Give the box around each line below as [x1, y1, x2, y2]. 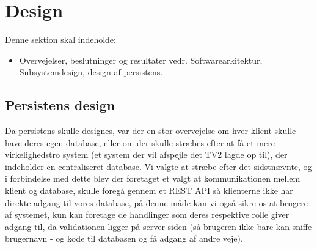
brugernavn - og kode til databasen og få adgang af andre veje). [5, 232, 243, 245]
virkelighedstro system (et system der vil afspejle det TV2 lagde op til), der [5, 148, 288, 161]
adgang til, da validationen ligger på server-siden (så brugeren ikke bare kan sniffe [5, 220, 312, 232]
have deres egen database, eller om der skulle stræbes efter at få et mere [5, 136, 275, 149]
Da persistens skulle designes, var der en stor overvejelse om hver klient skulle [5, 124, 296, 137]
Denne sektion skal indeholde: [5, 33, 116, 46]
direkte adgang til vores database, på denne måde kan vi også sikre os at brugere [5, 196, 308, 209]
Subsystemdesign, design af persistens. [19, 65, 163, 78]
